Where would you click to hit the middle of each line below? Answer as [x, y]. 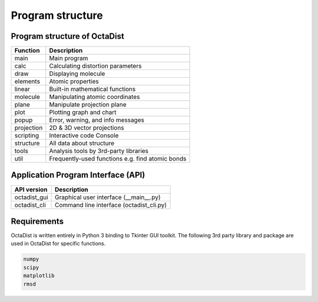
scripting [27, 135]
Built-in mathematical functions [92, 89]
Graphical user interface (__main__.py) [108, 197]
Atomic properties [74, 81]
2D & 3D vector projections [87, 128]
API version [31, 190]
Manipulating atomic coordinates [95, 97]
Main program [69, 58]
